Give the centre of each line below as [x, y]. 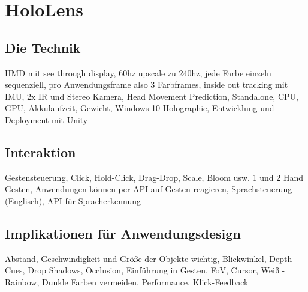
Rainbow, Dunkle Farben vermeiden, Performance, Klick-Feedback [127, 281]
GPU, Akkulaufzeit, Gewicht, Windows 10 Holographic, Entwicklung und [140, 108]
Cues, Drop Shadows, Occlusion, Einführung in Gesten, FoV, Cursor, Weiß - [145, 270]
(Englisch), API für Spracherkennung [73, 200]
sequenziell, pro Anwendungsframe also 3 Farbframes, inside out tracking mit [147, 84]
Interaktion [40, 152]
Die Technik [43, 47]
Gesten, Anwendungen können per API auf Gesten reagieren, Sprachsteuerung [149, 189]
